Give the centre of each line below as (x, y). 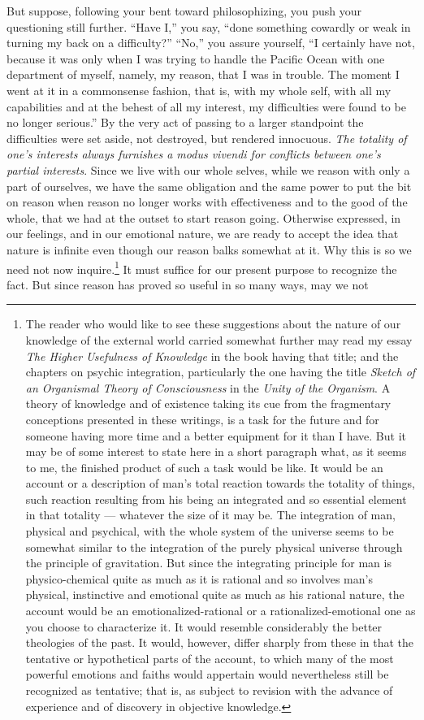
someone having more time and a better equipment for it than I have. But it (216, 435)
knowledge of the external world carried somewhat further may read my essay (219, 339)
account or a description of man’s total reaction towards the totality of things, (220, 483)
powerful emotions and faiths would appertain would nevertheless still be (207, 674)
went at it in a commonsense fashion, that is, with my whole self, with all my (199, 90)
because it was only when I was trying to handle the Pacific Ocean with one (196, 58)
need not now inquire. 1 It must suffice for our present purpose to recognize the (202, 267)
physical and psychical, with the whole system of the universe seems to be (210, 531)
